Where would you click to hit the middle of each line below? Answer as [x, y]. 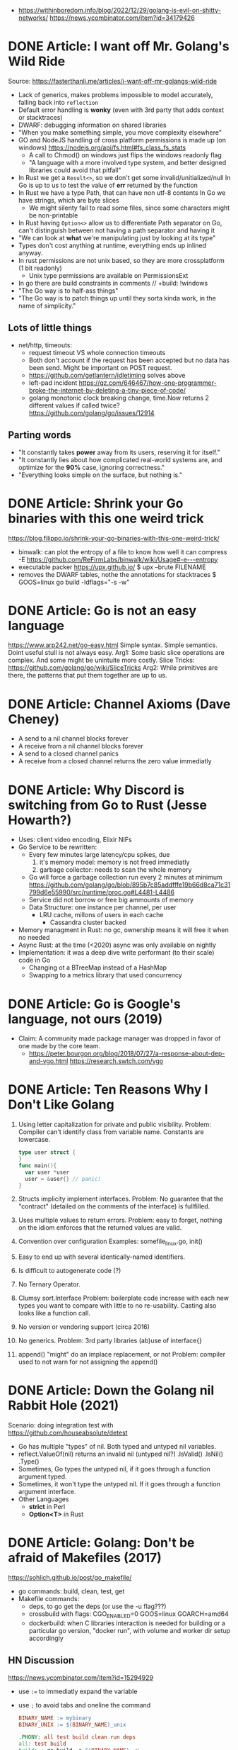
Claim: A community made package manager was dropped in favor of [119, 1038]
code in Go [34, 960]
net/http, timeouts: [45, 345]
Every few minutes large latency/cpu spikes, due [99, 855]
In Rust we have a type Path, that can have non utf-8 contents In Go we [122, 192]
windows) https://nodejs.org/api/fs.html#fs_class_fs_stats [102, 147]
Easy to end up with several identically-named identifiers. [102, 1257]
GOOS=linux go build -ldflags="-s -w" [74, 582]
